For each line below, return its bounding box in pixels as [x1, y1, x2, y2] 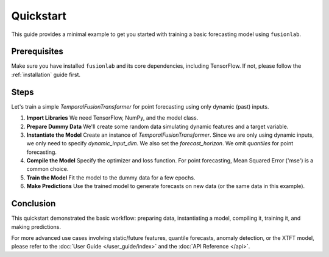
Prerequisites [11, 46, 63, 57]
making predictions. [11, 223, 61, 230]
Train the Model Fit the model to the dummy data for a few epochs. [26, 174, 196, 181]
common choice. [26, 165, 69, 173]
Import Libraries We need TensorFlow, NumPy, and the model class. [26, 114, 199, 121]
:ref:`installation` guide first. [11, 71, 81, 78]
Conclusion [11, 198, 56, 209]
